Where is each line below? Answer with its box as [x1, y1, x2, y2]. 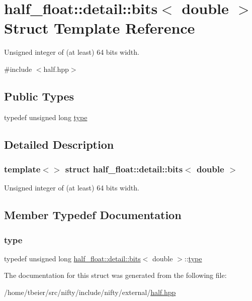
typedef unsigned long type [4, 112, 88, 122]
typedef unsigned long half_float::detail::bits [4, 253, 141, 263]
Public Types [4, 88, 74, 104]
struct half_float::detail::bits [65, 163, 183, 175]
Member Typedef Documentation [4, 207, 182, 223]
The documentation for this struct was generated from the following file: [4, 270, 227, 280]
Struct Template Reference [4, 18, 195, 38]
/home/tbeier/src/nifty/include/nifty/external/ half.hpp [4, 287, 176, 297]
